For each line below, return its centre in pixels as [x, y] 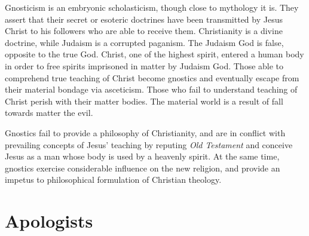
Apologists [49, 221]
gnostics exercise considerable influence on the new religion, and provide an [143, 168]
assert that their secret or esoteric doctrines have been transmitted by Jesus [144, 19]
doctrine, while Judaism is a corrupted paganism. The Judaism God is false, [144, 42]
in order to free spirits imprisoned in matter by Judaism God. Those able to [144, 65]
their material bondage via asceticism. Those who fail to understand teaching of [151, 89]
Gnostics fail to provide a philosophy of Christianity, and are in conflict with [145, 132]
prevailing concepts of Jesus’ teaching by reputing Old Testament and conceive [149, 144]
